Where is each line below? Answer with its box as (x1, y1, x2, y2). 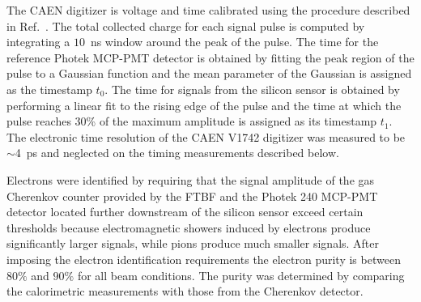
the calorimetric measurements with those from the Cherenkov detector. (6, 283, 364, 300)
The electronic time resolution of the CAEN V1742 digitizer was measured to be (6, 128, 406, 145)
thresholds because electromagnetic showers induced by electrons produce (6, 219, 371, 236)
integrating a (6, 33, 70, 50)
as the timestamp (6, 80, 92, 97)
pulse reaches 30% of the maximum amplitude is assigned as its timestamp (6, 113, 377, 130)
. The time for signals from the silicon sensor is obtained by (104, 80, 400, 97)
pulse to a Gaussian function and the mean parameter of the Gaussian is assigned (6, 65, 412, 82)
